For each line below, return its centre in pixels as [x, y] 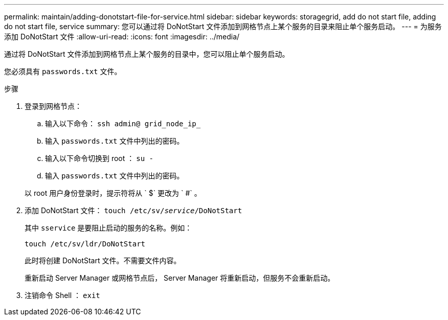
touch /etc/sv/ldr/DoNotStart [85, 244]
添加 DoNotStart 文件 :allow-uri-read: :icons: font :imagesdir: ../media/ [122, 37]
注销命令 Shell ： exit [62, 295]
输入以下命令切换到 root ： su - [99, 158]
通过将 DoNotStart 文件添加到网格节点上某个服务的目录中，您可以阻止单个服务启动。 [147, 54]
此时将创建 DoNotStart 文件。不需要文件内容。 [103, 260]
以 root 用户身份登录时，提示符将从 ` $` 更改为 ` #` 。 [113, 193]
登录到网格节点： [53, 106]
